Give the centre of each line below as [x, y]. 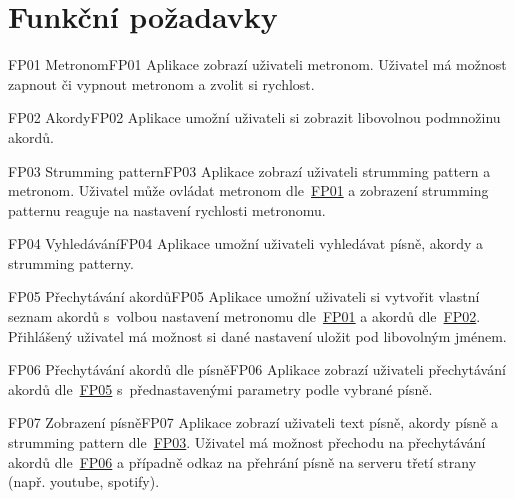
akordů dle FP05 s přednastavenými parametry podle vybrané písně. [220, 388]
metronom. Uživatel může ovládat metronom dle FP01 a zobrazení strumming [248, 190]
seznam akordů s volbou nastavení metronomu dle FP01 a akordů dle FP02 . [244, 316]
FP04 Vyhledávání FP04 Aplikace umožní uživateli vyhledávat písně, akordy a [246, 243]
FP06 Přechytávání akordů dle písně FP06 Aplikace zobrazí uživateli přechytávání [257, 369]
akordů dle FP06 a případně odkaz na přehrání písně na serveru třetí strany [242, 461]
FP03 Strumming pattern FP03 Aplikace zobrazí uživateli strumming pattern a [249, 170]
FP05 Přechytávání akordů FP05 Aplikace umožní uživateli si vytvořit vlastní [244, 296]
